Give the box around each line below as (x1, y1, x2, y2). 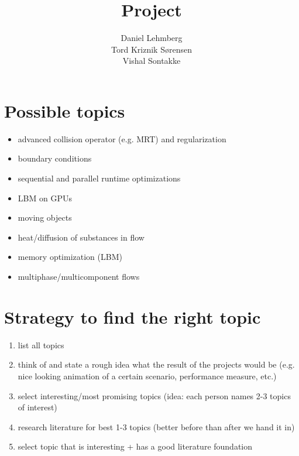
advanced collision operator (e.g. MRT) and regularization (18, 132, 226, 145)
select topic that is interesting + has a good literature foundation (18, 440, 253, 452)
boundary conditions (18, 152, 92, 164)
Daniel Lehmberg (121, 32, 183, 44)
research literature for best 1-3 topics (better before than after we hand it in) (18, 420, 295, 433)
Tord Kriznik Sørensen (111, 43, 192, 55)
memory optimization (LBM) (18, 251, 122, 263)
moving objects (18, 211, 72, 224)
